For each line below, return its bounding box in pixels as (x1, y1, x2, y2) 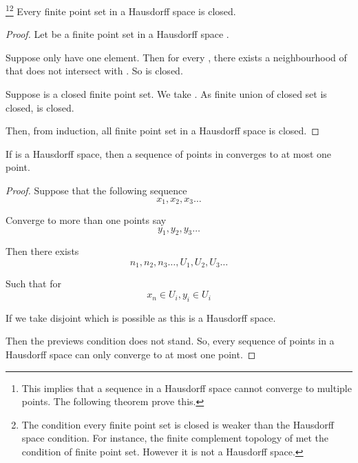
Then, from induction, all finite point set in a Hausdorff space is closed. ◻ (6, 123, 319, 138)
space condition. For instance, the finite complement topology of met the (21, 431, 329, 445)
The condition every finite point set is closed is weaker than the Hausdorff (21, 417, 334, 431)
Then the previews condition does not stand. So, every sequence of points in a (6, 333, 335, 348)
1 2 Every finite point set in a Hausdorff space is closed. (6, 2, 236, 18)
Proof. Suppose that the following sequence (6, 183, 187, 197)
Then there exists (6, 244, 79, 258)
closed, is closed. (6, 100, 74, 114)
